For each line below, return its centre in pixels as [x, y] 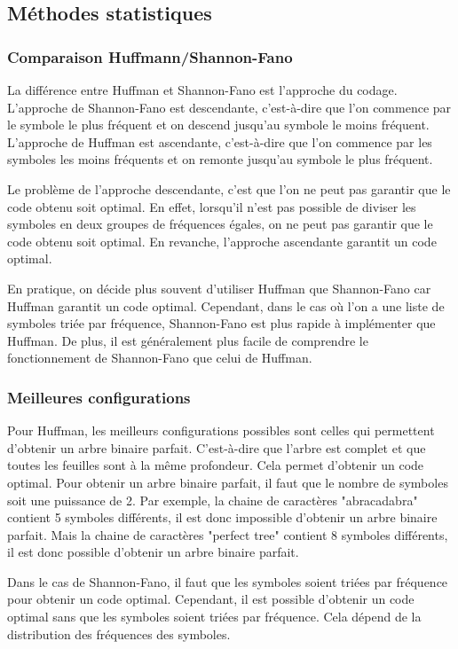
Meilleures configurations [99, 397]
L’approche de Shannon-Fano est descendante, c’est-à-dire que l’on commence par [229, 107]
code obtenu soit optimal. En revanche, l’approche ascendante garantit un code [222, 241]
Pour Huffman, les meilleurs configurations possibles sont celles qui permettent [221, 430]
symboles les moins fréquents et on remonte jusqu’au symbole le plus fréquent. [220, 159]
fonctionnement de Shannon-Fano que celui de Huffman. [160, 358]
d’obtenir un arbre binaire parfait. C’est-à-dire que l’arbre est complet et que [217, 447]
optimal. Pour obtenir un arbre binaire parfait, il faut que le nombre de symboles [228, 482]
